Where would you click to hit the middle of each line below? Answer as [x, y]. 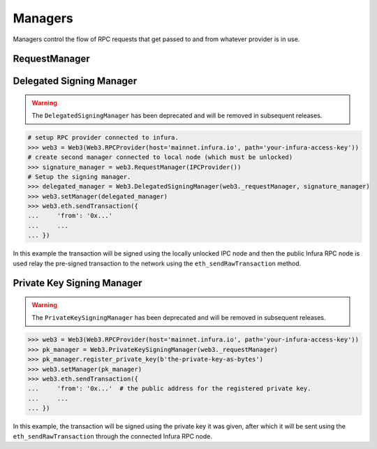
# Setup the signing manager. [79, 177]
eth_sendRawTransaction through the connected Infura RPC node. [113, 436]
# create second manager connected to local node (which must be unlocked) [160, 157]
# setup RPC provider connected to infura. [103, 138]
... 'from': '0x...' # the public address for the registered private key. [169, 389]
